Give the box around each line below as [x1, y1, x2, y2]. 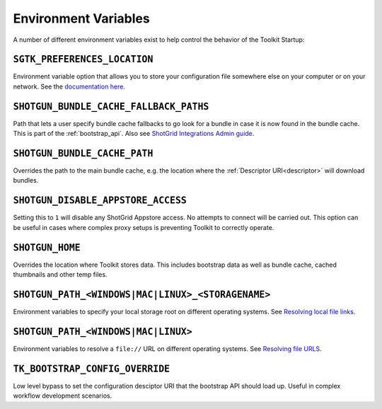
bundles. [13, 176, 39, 185]
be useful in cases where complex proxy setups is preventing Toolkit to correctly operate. [13, 223, 274, 231]
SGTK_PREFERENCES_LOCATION [13, 54, 154, 65]
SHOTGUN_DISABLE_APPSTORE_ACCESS [13, 195, 187, 207]
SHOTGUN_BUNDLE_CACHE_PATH [13, 147, 154, 159]
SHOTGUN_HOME [13, 241, 81, 253]
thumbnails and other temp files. [13, 270, 108, 279]
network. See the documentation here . [13, 82, 125, 91]
